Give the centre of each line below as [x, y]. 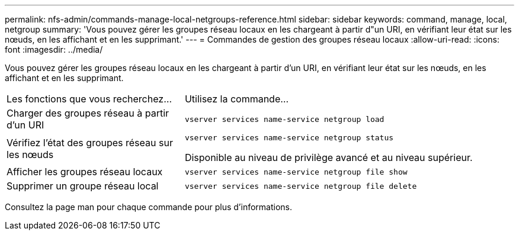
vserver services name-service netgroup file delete [301, 186]
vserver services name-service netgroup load [284, 119]
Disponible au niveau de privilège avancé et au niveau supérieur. [329, 157]
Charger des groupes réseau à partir [88, 113]
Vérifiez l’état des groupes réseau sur [90, 142]
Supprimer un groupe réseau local [83, 186]
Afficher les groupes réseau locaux [85, 172]
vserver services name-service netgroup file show [296, 172]
